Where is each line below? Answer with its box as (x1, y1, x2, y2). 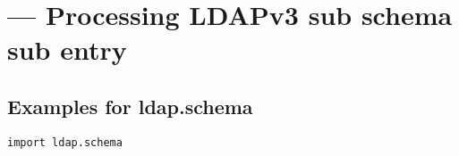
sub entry (7, 31, 127, 68)
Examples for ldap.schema (7, 92, 253, 119)
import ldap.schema (7, 135, 123, 149)
